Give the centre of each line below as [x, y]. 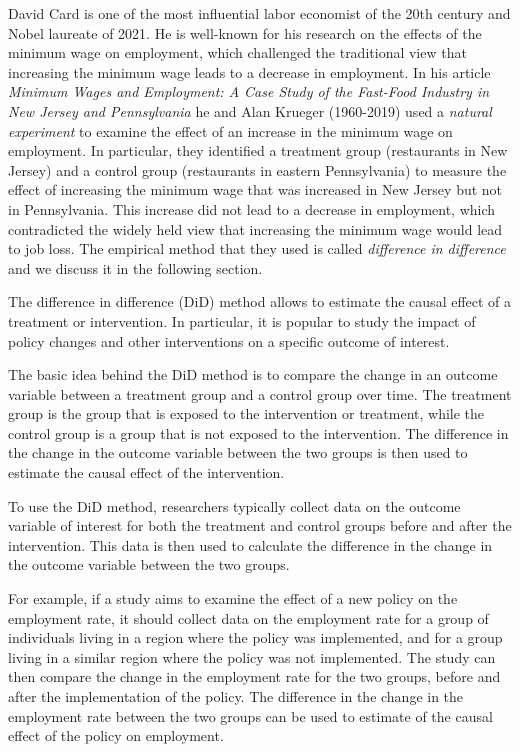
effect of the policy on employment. [116, 735]
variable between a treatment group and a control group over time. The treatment [260, 393]
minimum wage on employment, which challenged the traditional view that [237, 52]
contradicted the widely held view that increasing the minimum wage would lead [255, 228]
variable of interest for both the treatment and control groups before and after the [260, 525]
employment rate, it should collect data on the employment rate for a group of [248, 617]
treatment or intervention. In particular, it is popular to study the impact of [242, 320]
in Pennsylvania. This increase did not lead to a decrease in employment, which [252, 208]
